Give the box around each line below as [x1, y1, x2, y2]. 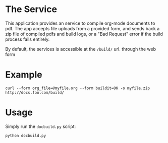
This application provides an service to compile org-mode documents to [5, 20, 155, 26]
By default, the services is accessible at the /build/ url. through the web [5, 46, 156, 52]
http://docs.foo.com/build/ [5, 90, 65, 95]
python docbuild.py [5, 133, 46, 138]
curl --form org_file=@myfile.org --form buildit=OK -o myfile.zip [5, 86, 150, 91]
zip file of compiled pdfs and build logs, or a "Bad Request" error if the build [5, 31, 163, 37]
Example [5, 69, 42, 81]
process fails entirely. [5, 36, 50, 42]
